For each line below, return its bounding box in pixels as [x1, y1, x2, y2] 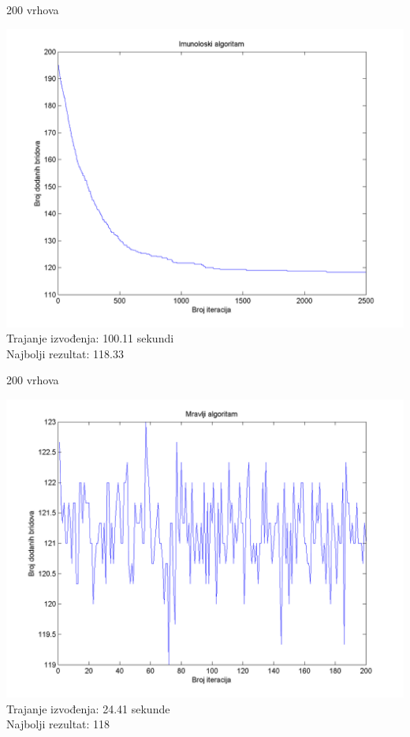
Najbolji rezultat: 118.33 [6, 345, 125, 361]
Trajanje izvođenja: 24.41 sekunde [6, 700, 170, 716]
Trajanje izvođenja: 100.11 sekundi [6, 330, 174, 346]
